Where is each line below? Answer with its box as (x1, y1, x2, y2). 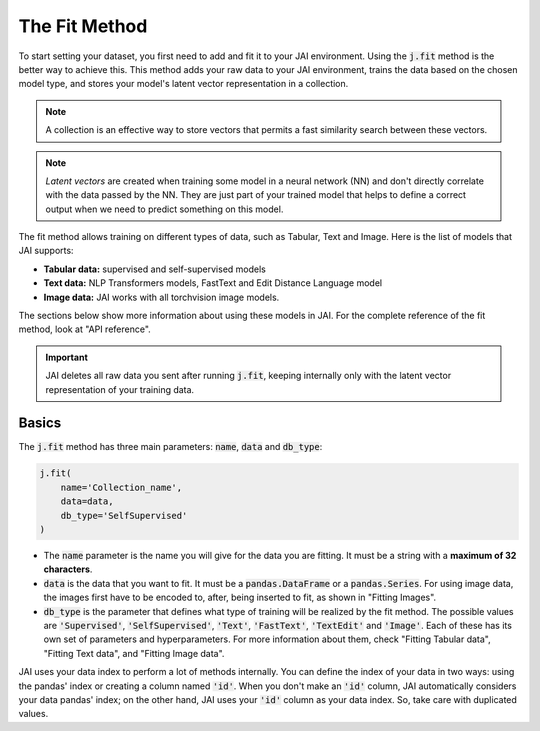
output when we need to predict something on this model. (45, 203, 284, 215)
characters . (43, 563, 93, 575)
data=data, (60, 496, 114, 507)
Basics (18, 415, 62, 432)
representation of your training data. (45, 383, 195, 395)
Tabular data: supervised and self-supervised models (43, 263, 267, 275)
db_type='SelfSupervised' (60, 510, 188, 521)
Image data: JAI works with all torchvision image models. (43, 291, 280, 303)
